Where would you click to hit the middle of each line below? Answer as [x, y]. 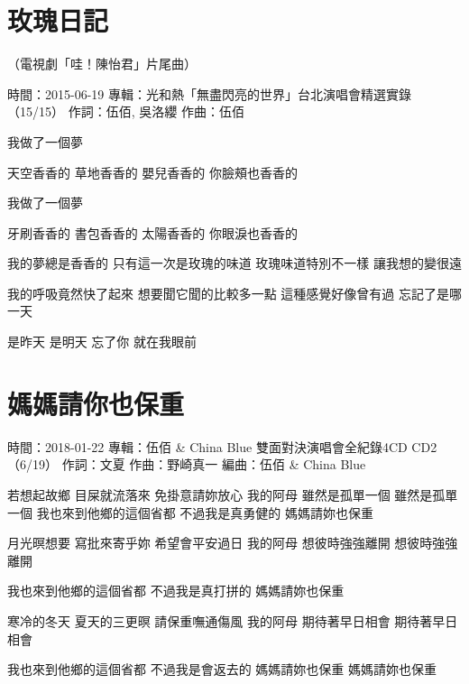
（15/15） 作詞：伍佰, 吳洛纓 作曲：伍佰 [126, 111]
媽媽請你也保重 [96, 403]
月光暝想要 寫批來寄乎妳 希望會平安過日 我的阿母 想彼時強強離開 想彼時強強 [233, 543]
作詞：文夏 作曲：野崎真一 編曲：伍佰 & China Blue [214, 464]
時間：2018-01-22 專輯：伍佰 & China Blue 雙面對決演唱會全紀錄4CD [207, 446]
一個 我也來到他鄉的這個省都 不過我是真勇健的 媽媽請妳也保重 [190, 512]
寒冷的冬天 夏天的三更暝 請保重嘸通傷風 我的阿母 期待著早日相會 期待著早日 [233, 620]
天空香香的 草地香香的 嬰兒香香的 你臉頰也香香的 [152, 172]
